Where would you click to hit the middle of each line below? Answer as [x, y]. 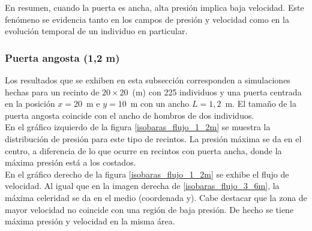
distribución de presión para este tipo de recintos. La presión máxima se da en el [153, 138]
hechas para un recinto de [52, 91]
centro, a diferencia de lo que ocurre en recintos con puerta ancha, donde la [143, 150]
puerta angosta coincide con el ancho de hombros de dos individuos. [130, 115]
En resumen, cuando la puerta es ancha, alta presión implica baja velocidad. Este [154, 7]
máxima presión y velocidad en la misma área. [90, 221]
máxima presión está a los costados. [70, 162]
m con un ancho [160, 103]
